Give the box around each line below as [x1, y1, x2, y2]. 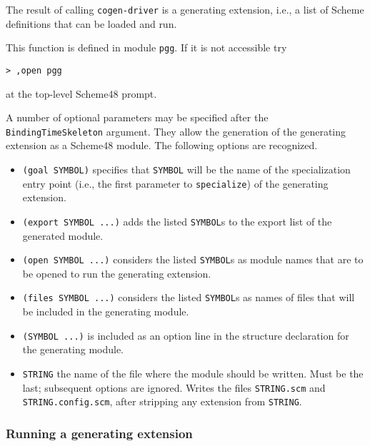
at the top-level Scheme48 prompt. [6, 86, 157, 101]
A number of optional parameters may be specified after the [6, 110, 269, 125]
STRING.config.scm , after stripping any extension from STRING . [22, 394, 302, 409]
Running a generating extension [6, 424, 193, 442]
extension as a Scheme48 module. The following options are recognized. [6, 138, 318, 153]
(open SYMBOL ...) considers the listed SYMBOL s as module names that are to [22, 252, 364, 267]
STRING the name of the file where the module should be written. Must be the [22, 365, 364, 380]
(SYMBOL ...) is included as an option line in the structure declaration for [22, 328, 349, 343]
